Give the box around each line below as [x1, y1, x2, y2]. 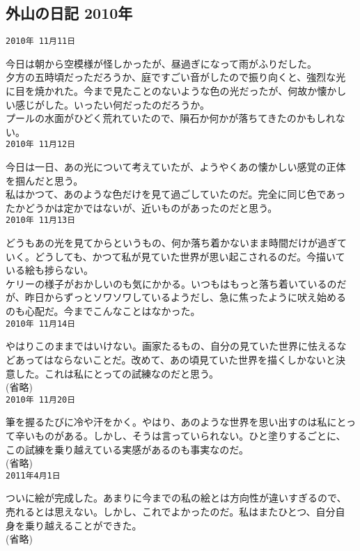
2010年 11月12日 [6, 139, 76, 150]
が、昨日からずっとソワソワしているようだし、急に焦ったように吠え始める [6, 290, 347, 304]
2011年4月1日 [6, 470, 61, 481]
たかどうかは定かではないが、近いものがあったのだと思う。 [6, 200, 278, 215]
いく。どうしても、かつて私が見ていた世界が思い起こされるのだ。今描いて [6, 249, 345, 263]
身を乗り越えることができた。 [6, 518, 142, 532]
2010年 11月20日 [6, 394, 76, 405]
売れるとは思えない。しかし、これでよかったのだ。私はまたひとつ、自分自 [6, 504, 345, 518]
